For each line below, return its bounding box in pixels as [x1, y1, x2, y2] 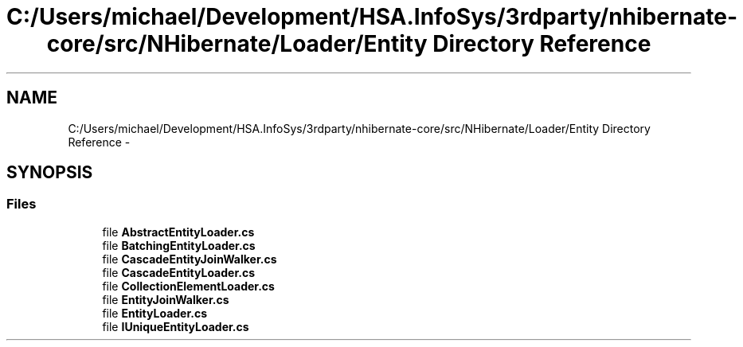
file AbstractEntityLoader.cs [102, 224, 255, 239]
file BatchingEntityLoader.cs [102, 238, 256, 252]
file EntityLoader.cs [102, 306, 208, 320]
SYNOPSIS [6, 162, 93, 183]
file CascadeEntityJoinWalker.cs [102, 251, 277, 266]
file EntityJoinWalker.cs [102, 292, 229, 306]
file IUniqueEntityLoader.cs [102, 319, 249, 333]
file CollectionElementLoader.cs [102, 279, 275, 293]
